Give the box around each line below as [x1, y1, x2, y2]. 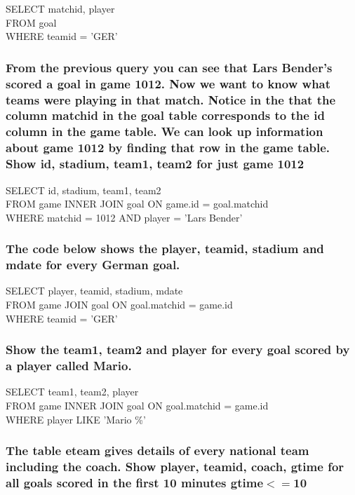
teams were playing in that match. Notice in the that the [6, 90, 336, 108]
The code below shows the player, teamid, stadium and [6, 240, 324, 257]
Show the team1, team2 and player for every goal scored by [6, 341, 350, 358]
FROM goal [6, 15, 57, 29]
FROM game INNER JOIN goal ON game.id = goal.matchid [6, 196, 269, 211]
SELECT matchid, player [6, 1, 115, 15]
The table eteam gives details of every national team [6, 442, 309, 459]
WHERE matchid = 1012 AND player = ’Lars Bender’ [6, 210, 243, 224]
